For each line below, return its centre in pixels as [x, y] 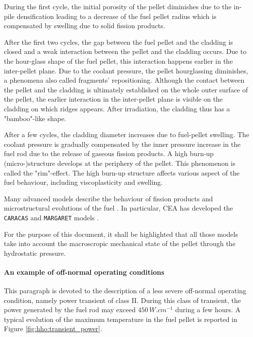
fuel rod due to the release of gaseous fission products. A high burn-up [109, 153]
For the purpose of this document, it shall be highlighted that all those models [121, 234]
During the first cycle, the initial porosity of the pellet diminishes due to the [118, 6]
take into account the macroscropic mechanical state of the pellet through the [120, 243]
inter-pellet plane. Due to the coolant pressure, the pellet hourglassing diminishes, [126, 70]
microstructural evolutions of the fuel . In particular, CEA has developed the [118, 208]
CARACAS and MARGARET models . [52, 217]
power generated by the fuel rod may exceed [70, 310]
